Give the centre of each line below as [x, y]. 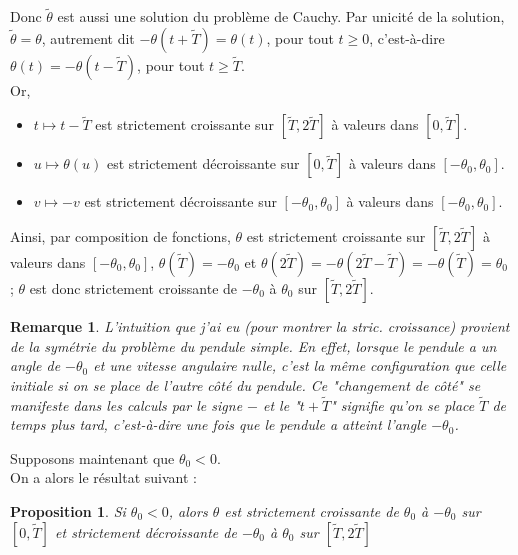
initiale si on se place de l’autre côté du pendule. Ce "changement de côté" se [245, 384]
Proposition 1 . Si [68, 510]
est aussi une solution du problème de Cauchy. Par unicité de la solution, [281, 16]
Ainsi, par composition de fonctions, [120, 236]
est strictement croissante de [311, 510]
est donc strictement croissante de [133, 288]
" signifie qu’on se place [402, 404]
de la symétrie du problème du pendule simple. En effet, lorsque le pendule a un [253, 345]
